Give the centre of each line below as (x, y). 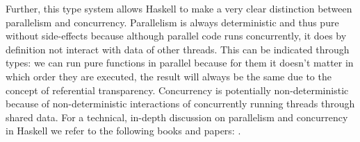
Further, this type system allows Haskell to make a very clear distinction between (179, 8)
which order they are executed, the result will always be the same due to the (169, 76)
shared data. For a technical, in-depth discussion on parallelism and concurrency (177, 117)
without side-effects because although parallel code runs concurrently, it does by (176, 36)
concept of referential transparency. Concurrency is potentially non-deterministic (177, 90)
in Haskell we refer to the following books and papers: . (123, 131)
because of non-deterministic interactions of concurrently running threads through (180, 104)
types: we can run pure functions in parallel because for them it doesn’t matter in (180, 63)
